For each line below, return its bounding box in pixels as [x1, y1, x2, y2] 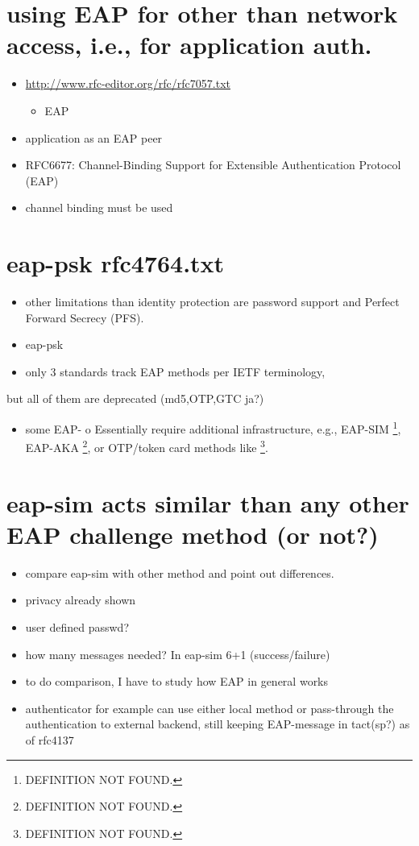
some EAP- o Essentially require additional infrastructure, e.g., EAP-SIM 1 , [25, 417, 401, 437]
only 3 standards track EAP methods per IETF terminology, [25, 363, 326, 379]
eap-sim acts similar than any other [6, 486, 409, 519]
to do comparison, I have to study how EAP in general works [25, 673, 329, 690]
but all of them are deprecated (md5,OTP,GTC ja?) [6, 390, 264, 407]
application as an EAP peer [25, 129, 163, 146]
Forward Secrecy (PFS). [25, 309, 144, 326]
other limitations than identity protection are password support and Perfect [25, 293, 400, 309]
